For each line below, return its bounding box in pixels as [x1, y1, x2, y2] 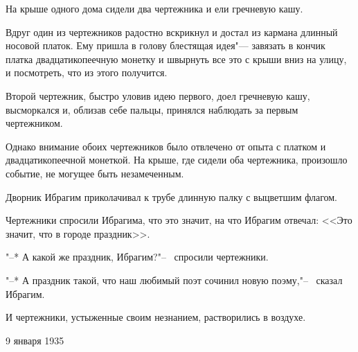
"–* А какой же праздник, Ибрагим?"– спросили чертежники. [6, 249, 269, 264]
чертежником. [6, 116, 63, 130]
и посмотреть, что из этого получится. [6, 65, 168, 80]
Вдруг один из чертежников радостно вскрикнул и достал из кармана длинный [6, 24, 338, 39]
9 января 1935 [6, 333, 64, 347]
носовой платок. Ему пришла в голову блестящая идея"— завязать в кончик [6, 38, 325, 53]
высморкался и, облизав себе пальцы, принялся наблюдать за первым [6, 102, 298, 116]
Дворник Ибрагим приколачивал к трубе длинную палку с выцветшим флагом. [6, 189, 338, 204]
